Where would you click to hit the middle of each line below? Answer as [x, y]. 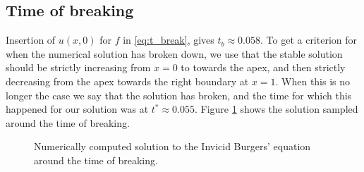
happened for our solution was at [77, 109]
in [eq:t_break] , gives [169, 40]
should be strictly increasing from [78, 67]
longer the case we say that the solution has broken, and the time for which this [179, 95]
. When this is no [313, 81]
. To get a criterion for [309, 40]
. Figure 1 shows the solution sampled [277, 109]
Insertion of [31, 40]
